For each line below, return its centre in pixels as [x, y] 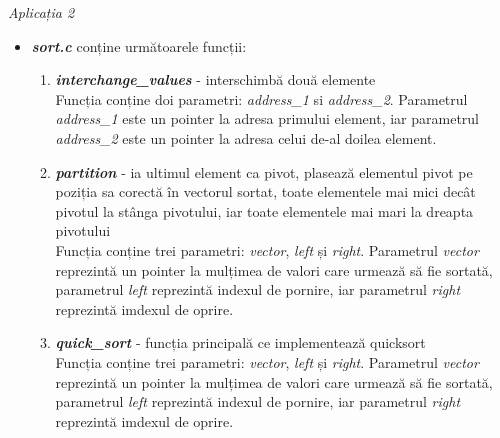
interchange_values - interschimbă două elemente [215, 79]
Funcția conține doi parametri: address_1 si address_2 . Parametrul [261, 98]
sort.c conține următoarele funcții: [139, 45]
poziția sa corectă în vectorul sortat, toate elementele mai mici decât [265, 191]
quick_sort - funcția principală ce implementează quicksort [240, 342]
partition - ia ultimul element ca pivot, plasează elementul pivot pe [264, 171]
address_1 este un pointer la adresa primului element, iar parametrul [267, 118]
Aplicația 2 [41, 12]
